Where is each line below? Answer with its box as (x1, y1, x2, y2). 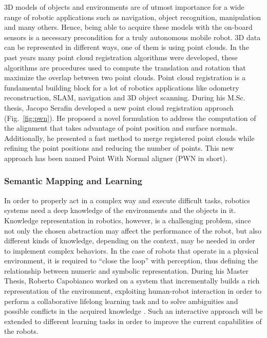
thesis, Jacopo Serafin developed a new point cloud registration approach (4, 102, 234, 113)
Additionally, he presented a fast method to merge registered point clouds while (4, 132, 255, 143)
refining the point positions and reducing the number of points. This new (4, 143, 234, 153)
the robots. (4, 326, 39, 336)
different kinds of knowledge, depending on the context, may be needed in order (4, 235, 255, 246)
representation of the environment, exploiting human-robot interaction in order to (4, 286, 261, 296)
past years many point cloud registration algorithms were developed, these (4, 51, 238, 62)
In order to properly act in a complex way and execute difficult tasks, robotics (4, 194, 250, 205)
